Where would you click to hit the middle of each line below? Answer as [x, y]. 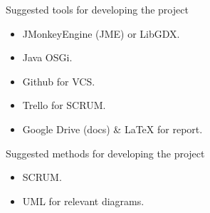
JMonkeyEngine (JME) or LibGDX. [101, 33]
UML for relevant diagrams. [83, 201]
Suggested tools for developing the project [97, 9]
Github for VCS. [59, 81]
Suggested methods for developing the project [105, 153]
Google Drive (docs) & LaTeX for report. [112, 129]
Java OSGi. [47, 57]
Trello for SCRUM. [64, 105]
